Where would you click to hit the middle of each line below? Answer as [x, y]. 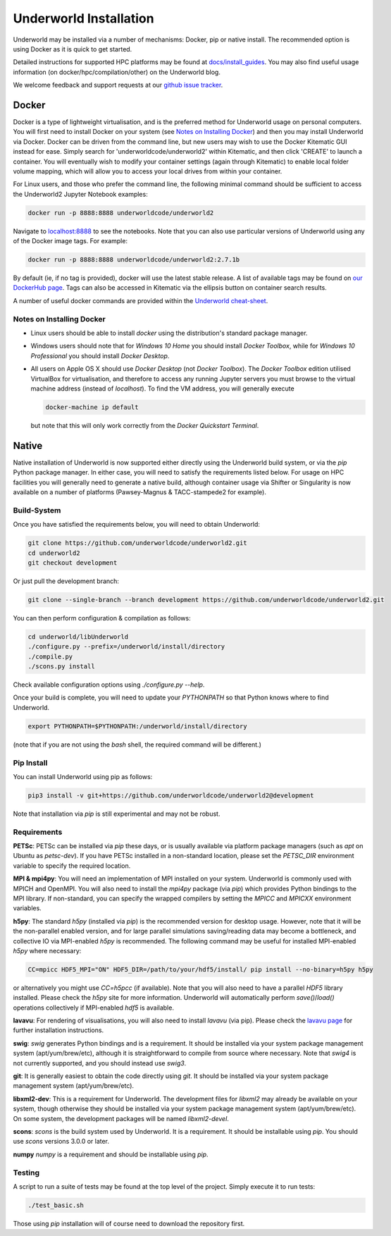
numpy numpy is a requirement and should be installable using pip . [111, 1154]
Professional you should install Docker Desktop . [100, 355]
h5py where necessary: [47, 950]
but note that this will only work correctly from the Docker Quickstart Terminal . [145, 425]
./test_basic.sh [56, 1205]
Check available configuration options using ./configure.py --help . [109, 685]
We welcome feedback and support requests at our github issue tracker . [118, 85]
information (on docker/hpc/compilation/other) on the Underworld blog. [117, 72]
